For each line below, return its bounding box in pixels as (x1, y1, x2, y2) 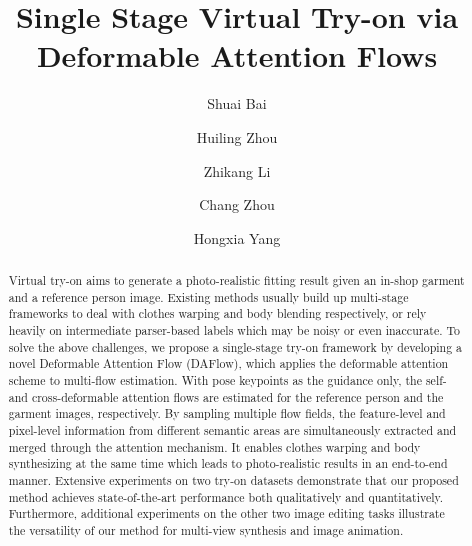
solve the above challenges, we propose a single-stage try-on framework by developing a (8, 338, 463, 355)
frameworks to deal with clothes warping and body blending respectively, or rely (8, 305, 427, 322)
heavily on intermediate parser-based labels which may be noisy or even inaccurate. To (8, 322, 461, 339)
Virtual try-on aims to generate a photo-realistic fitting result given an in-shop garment (8, 272, 465, 289)
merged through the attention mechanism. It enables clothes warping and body (8, 438, 421, 455)
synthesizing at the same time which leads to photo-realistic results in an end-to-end (8, 455, 448, 472)
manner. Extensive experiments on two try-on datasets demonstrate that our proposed (8, 471, 459, 488)
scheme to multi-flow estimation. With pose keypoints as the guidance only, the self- (8, 372, 447, 389)
